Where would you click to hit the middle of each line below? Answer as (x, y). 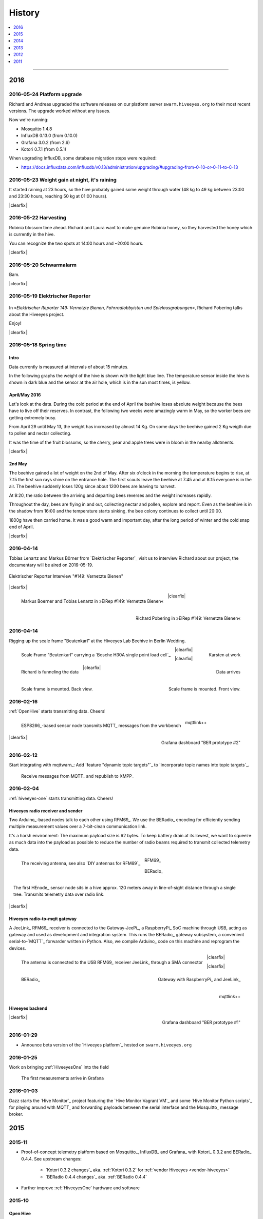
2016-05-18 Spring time (38, 345)
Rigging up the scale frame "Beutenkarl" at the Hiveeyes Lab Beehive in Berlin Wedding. (97, 641)
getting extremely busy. (33, 417)
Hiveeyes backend (28, 1008)
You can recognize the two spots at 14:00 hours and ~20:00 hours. (76, 243)
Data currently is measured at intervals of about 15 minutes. (69, 367)
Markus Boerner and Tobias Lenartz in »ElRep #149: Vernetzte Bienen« (92, 601)
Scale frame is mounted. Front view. (205, 689)
